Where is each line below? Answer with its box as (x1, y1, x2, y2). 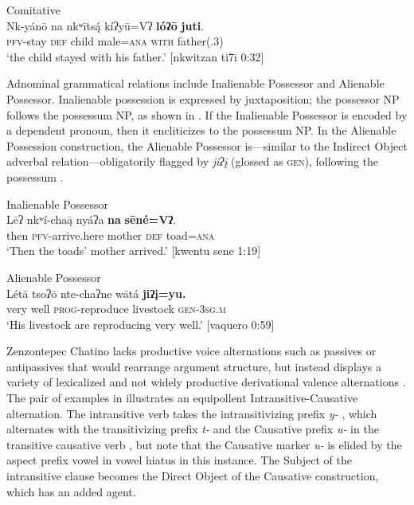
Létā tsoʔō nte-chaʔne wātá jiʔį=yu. (6, 284, 186, 301)
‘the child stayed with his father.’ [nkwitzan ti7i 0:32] (6, 48, 264, 65)
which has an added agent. (6, 483, 136, 499)
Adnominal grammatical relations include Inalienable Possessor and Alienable (6, 75, 385, 92)
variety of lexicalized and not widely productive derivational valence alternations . (6, 374, 406, 390)
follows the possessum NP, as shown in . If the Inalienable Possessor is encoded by (6, 106, 408, 123)
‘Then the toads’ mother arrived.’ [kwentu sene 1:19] (6, 242, 261, 259)
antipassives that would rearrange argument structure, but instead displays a (6, 358, 381, 374)
